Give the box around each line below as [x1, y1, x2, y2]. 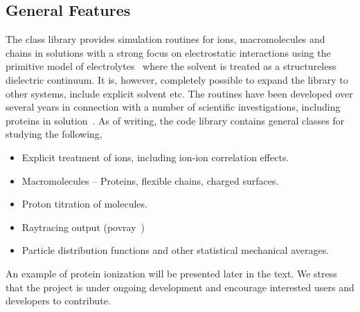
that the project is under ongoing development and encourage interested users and [6, 279, 354, 294]
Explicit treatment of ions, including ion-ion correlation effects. [21, 149, 289, 164]
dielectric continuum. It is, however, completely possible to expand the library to [6, 72, 348, 86]
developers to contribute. [6, 293, 111, 308]
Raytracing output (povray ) [21, 219, 145, 234]
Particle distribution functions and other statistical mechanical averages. [21, 243, 330, 257]
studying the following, [6, 127, 102, 141]
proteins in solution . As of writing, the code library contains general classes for [6, 113, 345, 127]
